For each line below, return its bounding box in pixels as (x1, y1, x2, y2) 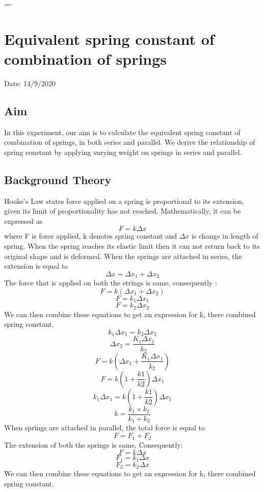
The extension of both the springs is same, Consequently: (4, 439, 183, 450)
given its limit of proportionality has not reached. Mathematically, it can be (4, 205, 241, 216)
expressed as (4, 215, 43, 226)
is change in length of (191, 230, 258, 241)
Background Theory (4, 171, 112, 187)
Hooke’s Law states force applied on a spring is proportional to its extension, (4, 195, 244, 206)
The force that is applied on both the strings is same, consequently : (4, 277, 217, 288)
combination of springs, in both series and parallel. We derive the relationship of (4, 137, 255, 147)
